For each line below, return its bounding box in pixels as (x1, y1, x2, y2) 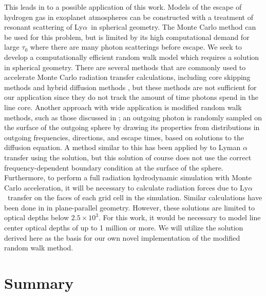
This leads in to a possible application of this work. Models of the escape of (4, 2, 242, 12)
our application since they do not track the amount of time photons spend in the (4, 92, 258, 102)
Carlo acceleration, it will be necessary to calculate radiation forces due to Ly (4, 182, 249, 193)
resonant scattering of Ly (4, 22, 83, 32)
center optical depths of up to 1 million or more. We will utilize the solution (4, 222, 243, 233)
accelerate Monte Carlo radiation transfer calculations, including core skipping (4, 72, 251, 82)
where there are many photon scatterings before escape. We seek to (30, 41, 242, 52)
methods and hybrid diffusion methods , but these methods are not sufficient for (4, 81, 257, 92)
